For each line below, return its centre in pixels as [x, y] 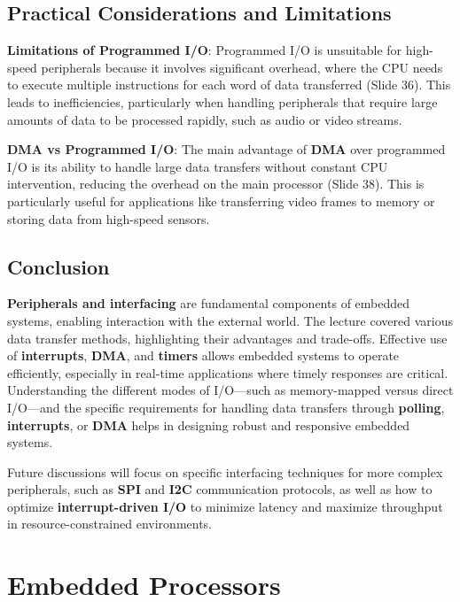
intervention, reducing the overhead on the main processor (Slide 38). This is [216, 184]
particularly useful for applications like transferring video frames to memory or [221, 201]
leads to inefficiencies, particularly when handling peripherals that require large [222, 101]
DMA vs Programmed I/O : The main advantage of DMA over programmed [226, 149]
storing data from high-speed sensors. [109, 218]
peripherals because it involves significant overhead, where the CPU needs [242, 67]
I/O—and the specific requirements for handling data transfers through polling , [226, 407]
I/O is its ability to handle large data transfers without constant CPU [198, 166]
